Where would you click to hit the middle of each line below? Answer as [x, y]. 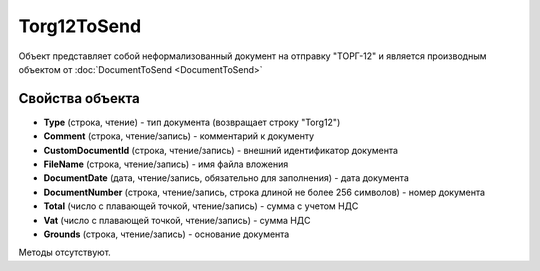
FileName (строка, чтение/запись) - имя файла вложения [166, 164]
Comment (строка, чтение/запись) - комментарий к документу [179, 136]
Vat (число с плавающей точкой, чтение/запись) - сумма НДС [177, 220]
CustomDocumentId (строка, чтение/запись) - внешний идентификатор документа [221, 150]
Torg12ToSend [80, 26]
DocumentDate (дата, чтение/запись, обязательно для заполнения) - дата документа [226, 178]
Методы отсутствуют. [65, 252]
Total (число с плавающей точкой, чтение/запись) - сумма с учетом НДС [201, 206]
